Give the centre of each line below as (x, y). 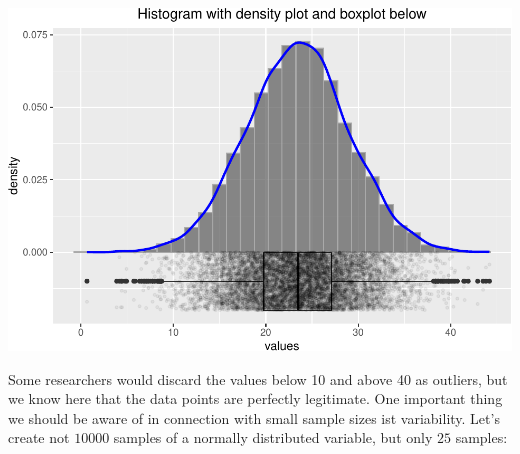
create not (39, 437)
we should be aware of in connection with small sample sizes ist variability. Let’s (254, 417)
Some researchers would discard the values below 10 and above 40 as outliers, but (258, 378)
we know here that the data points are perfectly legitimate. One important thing (255, 398)
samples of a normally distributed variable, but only (273, 437)
